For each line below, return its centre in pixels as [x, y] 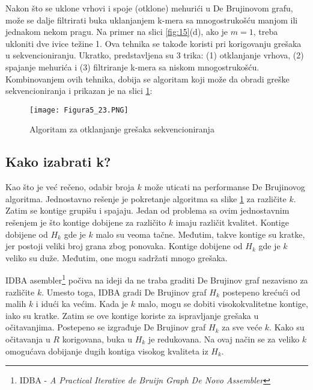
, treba [266, 32]
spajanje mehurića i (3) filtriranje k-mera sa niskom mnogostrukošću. [132, 67]
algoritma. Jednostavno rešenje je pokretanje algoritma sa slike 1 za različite [146, 198]
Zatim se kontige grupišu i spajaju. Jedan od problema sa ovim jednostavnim [147, 210]
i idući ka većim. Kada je [82, 304]
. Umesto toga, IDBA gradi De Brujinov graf [124, 292]
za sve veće [242, 327]
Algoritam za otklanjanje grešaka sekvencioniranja [122, 129]
